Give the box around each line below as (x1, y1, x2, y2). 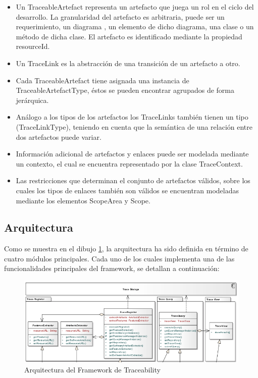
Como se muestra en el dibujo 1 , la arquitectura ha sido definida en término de (4, 243, 248, 254)
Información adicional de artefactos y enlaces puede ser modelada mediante (16, 148, 249, 159)
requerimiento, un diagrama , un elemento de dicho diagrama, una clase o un (16, 21, 254, 32)
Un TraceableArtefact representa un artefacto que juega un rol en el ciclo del (16, 2, 254, 12)
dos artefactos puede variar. (16, 131, 101, 142)
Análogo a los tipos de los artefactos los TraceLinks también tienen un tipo (16, 112, 248, 122)
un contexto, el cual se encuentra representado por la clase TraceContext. (16, 158, 243, 169)
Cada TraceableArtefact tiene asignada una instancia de (16, 75, 189, 85)
